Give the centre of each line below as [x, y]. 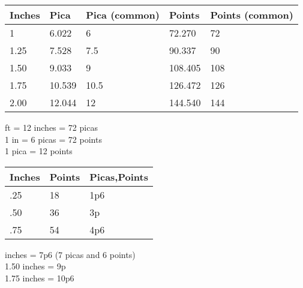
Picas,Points [119, 176]
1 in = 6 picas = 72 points [53, 139]
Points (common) [252, 15]
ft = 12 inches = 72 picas [51, 127]
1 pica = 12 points [39, 151]
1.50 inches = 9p [35, 266]
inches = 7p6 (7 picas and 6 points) [70, 254]
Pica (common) [123, 15]
